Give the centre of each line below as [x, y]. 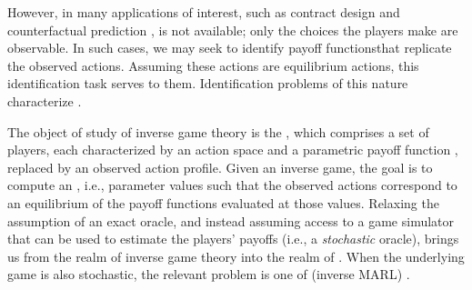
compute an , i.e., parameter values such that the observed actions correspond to [232, 185]
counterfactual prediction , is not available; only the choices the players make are [233, 30]
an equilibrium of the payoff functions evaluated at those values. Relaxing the [223, 202]
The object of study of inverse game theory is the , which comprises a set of [218, 131]
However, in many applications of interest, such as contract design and [204, 12]
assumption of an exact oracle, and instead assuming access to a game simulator [231, 220]
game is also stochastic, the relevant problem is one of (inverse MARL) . [209, 274]
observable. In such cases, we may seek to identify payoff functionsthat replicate [230, 48]
